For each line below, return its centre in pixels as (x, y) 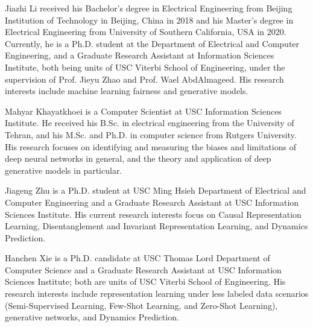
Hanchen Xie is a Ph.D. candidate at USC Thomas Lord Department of (138, 258)
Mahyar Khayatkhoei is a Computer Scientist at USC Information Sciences (143, 111)
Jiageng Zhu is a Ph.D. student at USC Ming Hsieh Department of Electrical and (156, 190)
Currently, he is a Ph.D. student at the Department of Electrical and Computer (152, 43)
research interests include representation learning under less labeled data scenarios (157, 294)
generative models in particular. (64, 170)
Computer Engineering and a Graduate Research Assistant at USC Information (152, 202)
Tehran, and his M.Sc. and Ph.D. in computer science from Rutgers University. (151, 134)
